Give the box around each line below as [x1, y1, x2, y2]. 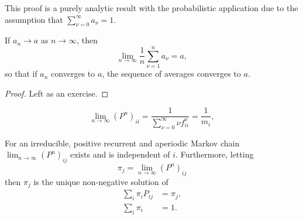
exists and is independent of [70, 148, 170, 160]
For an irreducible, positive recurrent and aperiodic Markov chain [5, 136, 240, 149]
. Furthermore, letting [175, 148, 254, 160]
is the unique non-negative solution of [33, 175, 168, 187]
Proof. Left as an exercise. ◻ [5, 87, 109, 99]
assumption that [5, 13, 63, 25]
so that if [5, 67, 37, 80]
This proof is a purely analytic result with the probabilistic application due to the [5, 2, 298, 13]
